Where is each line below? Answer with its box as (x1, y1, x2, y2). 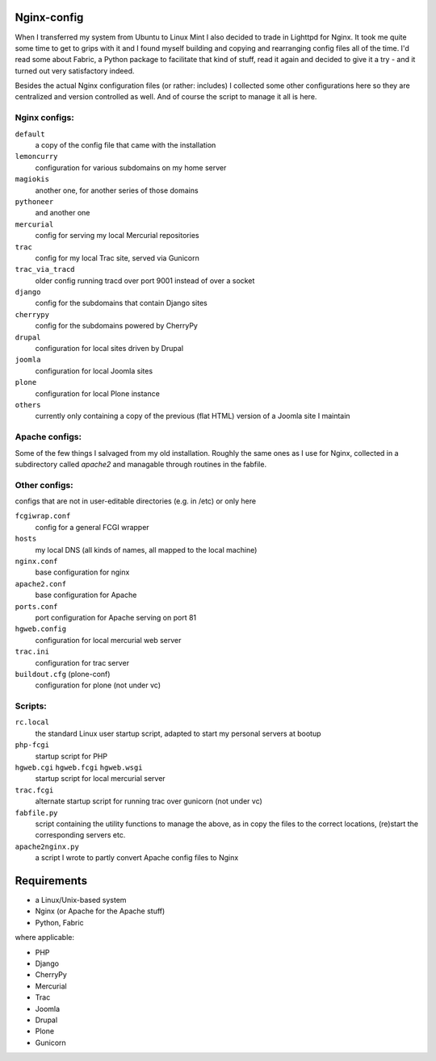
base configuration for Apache (35, 590, 137, 600)
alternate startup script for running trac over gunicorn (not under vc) (35, 796, 262, 806)
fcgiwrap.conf (15, 512, 71, 520)
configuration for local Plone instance (35, 388, 161, 399)
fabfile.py (15, 808, 58, 817)
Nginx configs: (15, 112, 74, 123)
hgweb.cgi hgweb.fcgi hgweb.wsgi (15, 763, 143, 772)
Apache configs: (15, 432, 82, 443)
